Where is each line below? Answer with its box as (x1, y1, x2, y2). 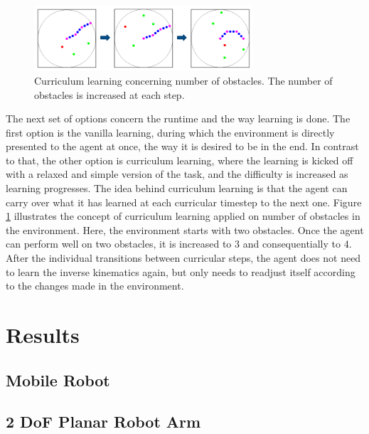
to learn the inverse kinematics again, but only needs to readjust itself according (6, 264, 355, 279)
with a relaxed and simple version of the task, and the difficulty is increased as (6, 166, 348, 181)
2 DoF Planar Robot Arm (6, 411, 201, 433)
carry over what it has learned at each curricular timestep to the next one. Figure (6, 194, 362, 209)
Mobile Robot (6, 369, 110, 391)
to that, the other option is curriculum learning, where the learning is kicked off (6, 152, 353, 167)
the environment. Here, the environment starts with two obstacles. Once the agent (6, 222, 364, 237)
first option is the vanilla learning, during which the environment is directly (6, 125, 335, 139)
